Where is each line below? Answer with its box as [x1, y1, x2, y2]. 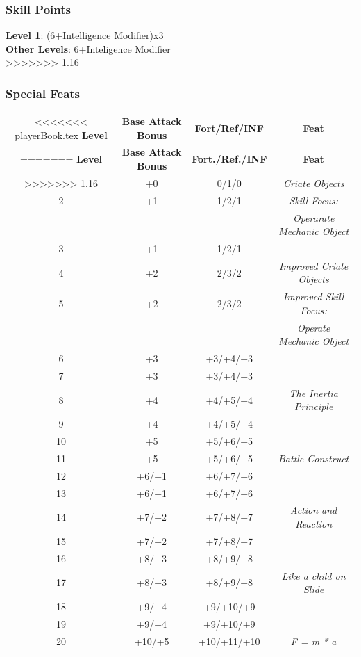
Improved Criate [279, 258, 349, 273]
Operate [297, 320, 330, 334]
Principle [294, 399, 333, 414]
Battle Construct [278, 451, 349, 465]
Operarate [292, 210, 335, 225]
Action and [289, 503, 337, 517]
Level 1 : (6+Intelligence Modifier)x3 [6, 28, 164, 42]
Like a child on [281, 568, 346, 583]
